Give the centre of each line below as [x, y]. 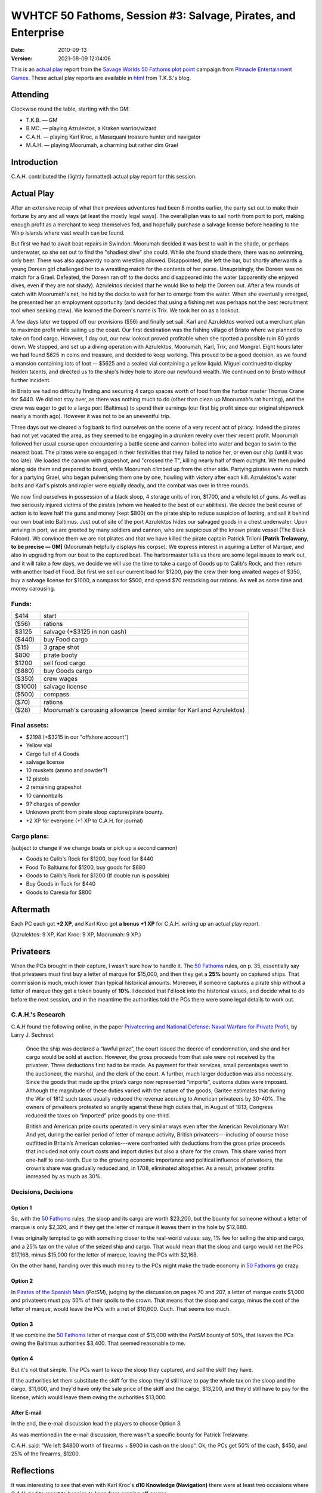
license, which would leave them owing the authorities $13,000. [89, 1397]
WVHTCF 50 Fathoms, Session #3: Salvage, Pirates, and [154, 16]
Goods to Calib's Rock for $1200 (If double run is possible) [98, 875]
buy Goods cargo [68, 671]
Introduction [35, 162]
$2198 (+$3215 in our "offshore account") [77, 737]
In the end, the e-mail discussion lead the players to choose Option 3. [96, 1424]
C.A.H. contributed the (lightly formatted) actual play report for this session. [104, 176]
